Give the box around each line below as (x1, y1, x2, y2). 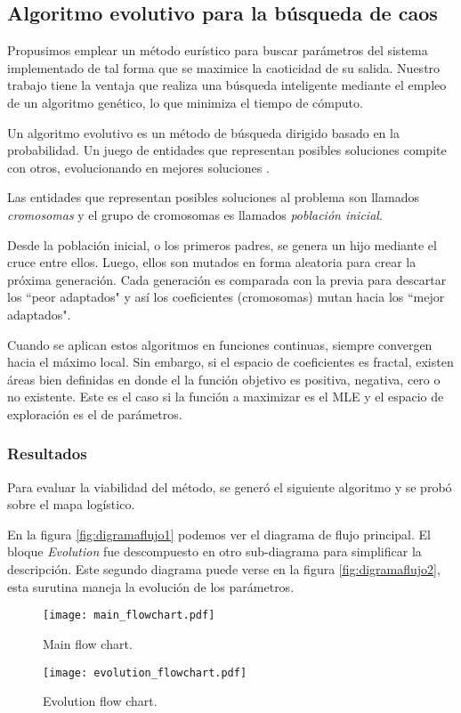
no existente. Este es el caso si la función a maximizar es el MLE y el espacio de (7, 387, 444, 406)
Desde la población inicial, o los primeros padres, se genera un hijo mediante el (7, 235, 437, 254)
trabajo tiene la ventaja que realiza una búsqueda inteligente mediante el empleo (7, 76, 447, 94)
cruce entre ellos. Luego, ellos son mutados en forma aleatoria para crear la (7, 253, 417, 271)
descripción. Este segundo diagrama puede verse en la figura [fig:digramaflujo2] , (7, 560, 441, 579)
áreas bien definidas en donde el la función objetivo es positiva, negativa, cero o (7, 369, 441, 388)
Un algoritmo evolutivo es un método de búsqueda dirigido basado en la (7, 123, 400, 142)
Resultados (7, 442, 87, 465)
